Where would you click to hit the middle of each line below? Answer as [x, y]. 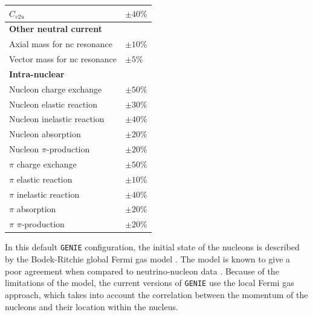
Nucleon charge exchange [56, 89]
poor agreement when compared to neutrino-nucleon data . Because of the [142, 271]
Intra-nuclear [37, 73]
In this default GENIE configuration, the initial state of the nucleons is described [152, 247]
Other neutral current [56, 29]
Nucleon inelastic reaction [57, 119]
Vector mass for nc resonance [63, 59]
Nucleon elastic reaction [53, 104]
